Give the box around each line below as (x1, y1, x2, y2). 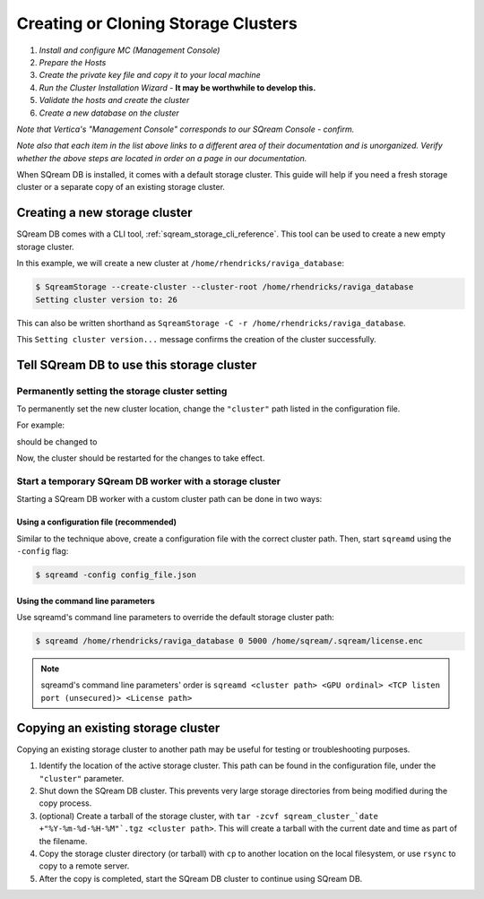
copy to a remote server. (39, 860, 130, 871)
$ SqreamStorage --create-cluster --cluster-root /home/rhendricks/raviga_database (35, 282, 414, 292)
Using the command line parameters (16, 595, 156, 606)
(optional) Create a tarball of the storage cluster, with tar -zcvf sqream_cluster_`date (39, 810, 378, 821)
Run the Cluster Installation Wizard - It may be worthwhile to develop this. (39, 82, 316, 93)
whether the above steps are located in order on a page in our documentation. (16, 152, 307, 163)
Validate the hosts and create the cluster (39, 95, 190, 106)
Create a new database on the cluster (39, 108, 179, 118)
